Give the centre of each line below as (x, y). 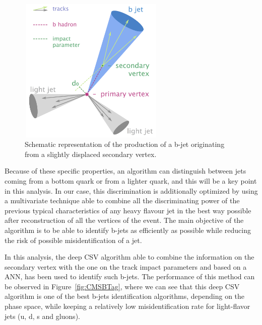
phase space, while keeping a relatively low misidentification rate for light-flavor (127, 306)
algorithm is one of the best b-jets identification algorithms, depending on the (125, 296)
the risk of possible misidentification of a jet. (73, 240)
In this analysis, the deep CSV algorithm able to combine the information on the (129, 257)
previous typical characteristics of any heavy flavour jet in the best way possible (128, 210)
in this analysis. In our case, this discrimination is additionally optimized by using (131, 190)
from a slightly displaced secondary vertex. (91, 154)
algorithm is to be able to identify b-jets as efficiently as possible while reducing (128, 230)
